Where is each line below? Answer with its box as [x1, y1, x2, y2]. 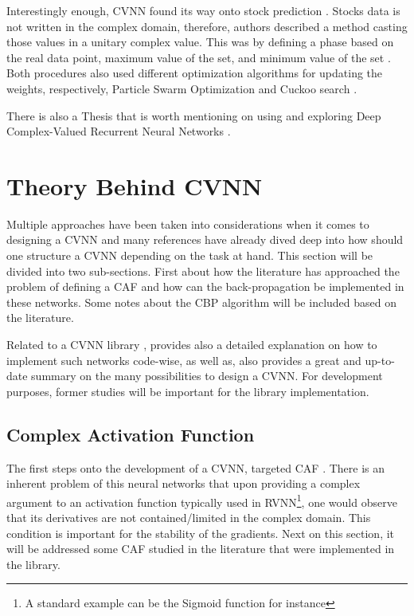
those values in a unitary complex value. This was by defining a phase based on [6, 33, 394, 50]
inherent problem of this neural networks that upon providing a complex [6, 475, 361, 492]
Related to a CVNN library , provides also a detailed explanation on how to [6, 336, 377, 353]
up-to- [365, 351, 395, 368]
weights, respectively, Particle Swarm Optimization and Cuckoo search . [6, 80, 357, 96]
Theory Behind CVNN [6, 169, 263, 202]
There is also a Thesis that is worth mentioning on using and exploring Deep [6, 107, 381, 124]
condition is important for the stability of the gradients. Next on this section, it [6, 524, 395, 541]
